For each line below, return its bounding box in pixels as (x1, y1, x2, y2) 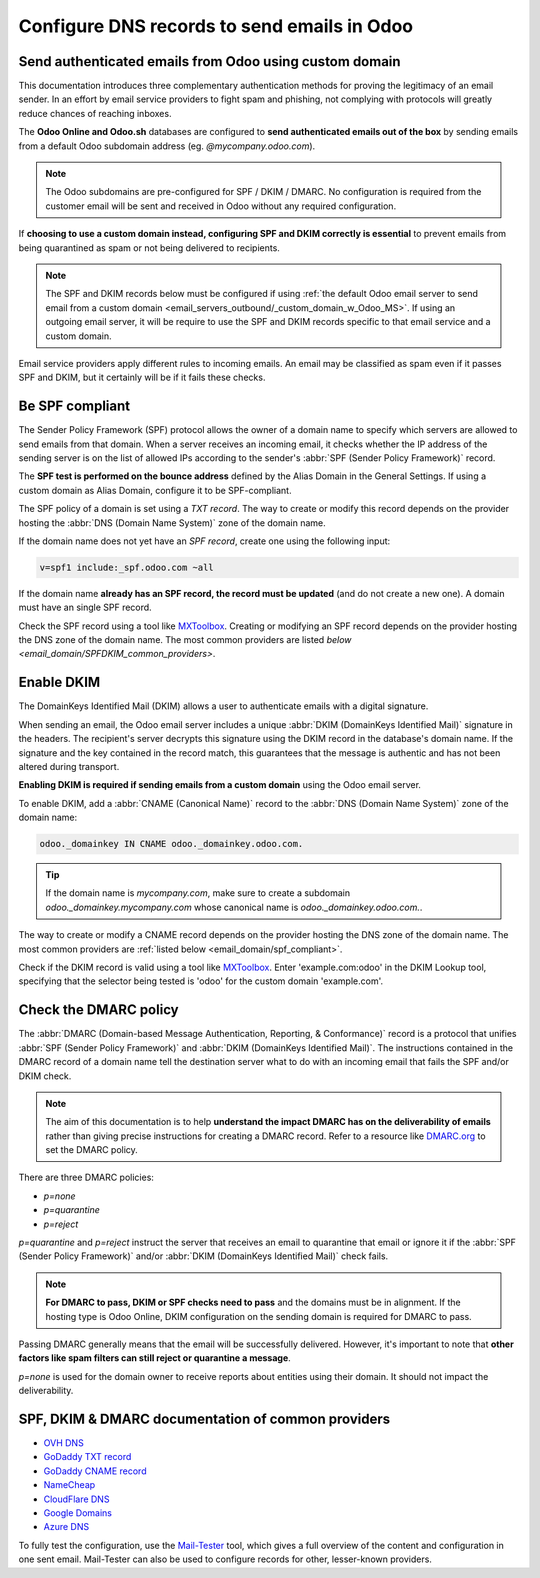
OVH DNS (43, 1437, 84, 1449)
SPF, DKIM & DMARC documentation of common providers (18, 1410, 391, 1427)
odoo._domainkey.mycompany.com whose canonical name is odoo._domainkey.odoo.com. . (45, 901, 423, 913)
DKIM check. (18, 1070, 72, 1082)
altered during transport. (18, 760, 120, 772)
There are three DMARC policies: (18, 1171, 155, 1184)
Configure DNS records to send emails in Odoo (18, 15, 414, 37)
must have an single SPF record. (18, 601, 152, 614)
